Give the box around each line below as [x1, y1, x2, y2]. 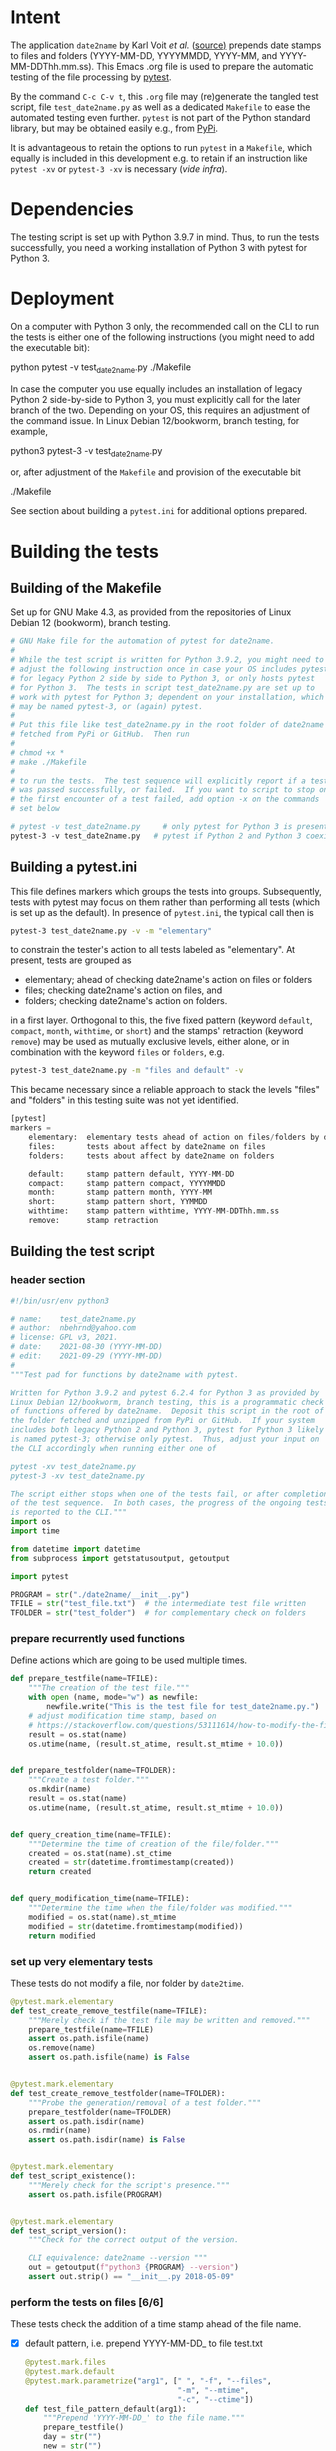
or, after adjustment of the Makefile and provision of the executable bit [10, 466, 302, 478]
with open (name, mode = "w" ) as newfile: [28, 1692, 199, 1703]
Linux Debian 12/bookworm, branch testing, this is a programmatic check [10, 1397, 325, 1407]
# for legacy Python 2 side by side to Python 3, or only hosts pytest [10, 673, 315, 683]
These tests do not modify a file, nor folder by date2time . [10, 1977, 245, 1989]
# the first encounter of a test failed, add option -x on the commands [10, 794, 320, 805]
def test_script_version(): [10, 2226, 128, 2236]
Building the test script [10, 1243, 155, 1260]
